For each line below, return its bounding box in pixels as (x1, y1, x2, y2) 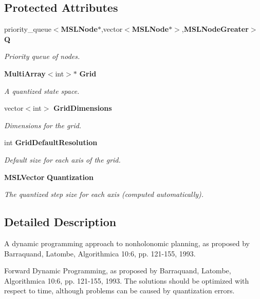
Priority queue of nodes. (4, 51, 80, 62)
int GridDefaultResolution (4, 137, 98, 148)
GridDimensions (53, 103, 112, 113)
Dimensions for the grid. (4, 119, 82, 130)
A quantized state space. (4, 85, 80, 96)
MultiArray (4, 68, 46, 78)
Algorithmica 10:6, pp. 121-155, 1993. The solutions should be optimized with (4, 275, 249, 286)
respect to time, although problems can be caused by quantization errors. (4, 285, 235, 296)
